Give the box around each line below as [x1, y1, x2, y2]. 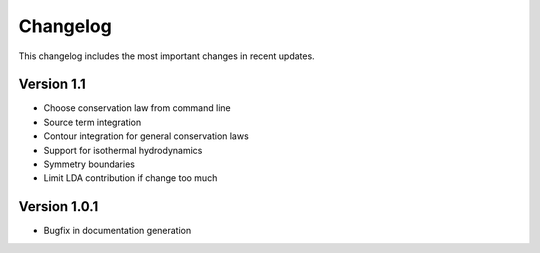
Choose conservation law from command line [43, 102, 231, 114]
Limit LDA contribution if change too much [43, 172, 218, 184]
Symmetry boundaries [43, 158, 135, 170]
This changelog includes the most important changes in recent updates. [18, 50, 315, 62]
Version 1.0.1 [18, 198, 99, 215]
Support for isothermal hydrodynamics [43, 144, 203, 156]
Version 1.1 [18, 76, 87, 93]
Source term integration [43, 116, 142, 128]
